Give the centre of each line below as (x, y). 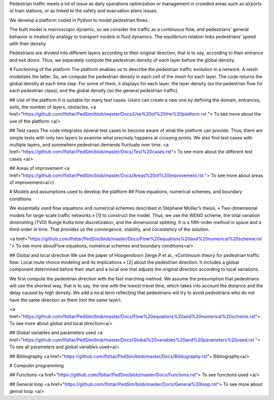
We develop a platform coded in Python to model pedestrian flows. (79, 20)
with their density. (28, 44)
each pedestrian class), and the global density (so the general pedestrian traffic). (94, 91)
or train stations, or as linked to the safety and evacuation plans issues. (84, 11)
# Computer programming (37, 366)
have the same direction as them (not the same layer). (66, 300)
